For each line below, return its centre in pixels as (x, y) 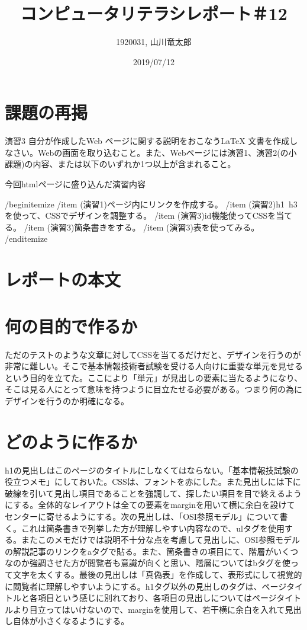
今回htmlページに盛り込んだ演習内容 (75, 184)
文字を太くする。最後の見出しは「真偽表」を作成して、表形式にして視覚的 (157, 574)
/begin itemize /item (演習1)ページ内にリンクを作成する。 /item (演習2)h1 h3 (151, 204)
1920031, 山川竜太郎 (154, 42)
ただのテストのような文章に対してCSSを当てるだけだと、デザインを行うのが (153, 354)
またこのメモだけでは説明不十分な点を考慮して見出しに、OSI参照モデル (160, 540)
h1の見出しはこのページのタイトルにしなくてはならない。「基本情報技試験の (152, 470)
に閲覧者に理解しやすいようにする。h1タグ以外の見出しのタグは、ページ (146, 586)
